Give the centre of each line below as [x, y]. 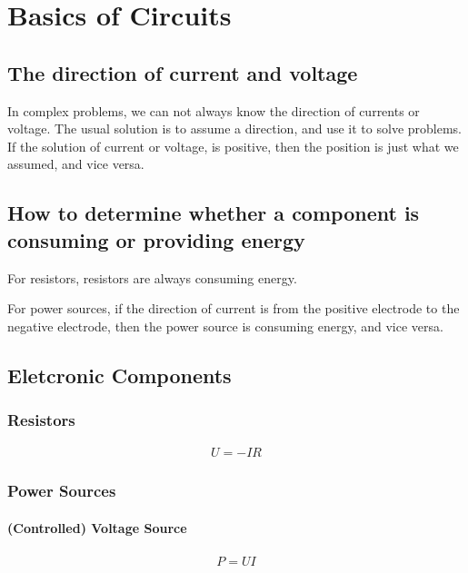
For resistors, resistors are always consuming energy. [152, 277]
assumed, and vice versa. [76, 164]
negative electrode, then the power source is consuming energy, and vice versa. [225, 326]
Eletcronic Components [119, 375]
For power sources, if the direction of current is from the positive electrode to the [234, 308]
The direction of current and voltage [183, 72]
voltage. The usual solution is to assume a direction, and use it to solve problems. [234, 128]
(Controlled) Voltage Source [97, 527]
